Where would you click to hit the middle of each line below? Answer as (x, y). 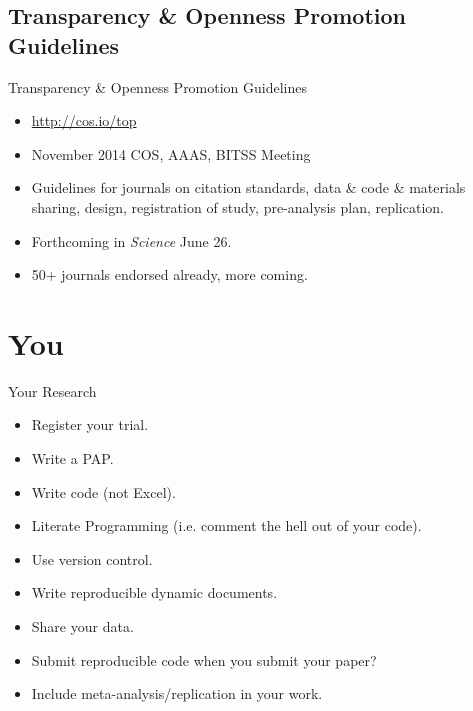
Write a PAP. (72, 458)
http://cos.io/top (84, 120)
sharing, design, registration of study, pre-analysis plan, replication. (237, 206)
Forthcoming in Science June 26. (131, 240)
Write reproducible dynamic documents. (154, 592)
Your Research (52, 390)
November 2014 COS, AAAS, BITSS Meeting (171, 153)
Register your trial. (90, 424)
